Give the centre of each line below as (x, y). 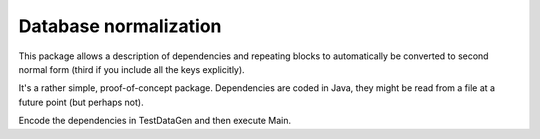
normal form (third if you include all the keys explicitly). (131, 69)
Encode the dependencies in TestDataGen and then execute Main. (155, 121)
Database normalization (120, 26)
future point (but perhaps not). (81, 102)
